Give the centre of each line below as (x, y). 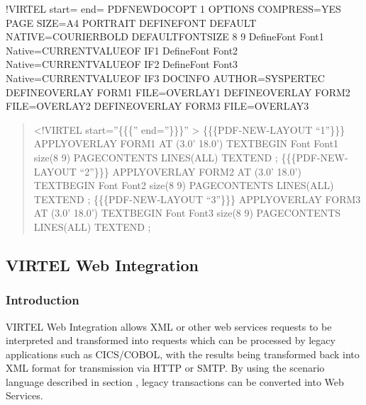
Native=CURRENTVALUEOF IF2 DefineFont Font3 (122, 64)
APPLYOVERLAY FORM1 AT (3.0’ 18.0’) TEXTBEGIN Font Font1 (186, 143)
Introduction (43, 300)
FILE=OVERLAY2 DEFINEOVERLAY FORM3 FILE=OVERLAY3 (157, 106)
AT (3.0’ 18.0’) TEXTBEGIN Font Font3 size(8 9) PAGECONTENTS (187, 213)
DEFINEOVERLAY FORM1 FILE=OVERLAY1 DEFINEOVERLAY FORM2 (178, 92)
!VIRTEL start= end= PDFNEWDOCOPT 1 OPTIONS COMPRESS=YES (173, 8)
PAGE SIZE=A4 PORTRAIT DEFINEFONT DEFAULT (131, 22)
